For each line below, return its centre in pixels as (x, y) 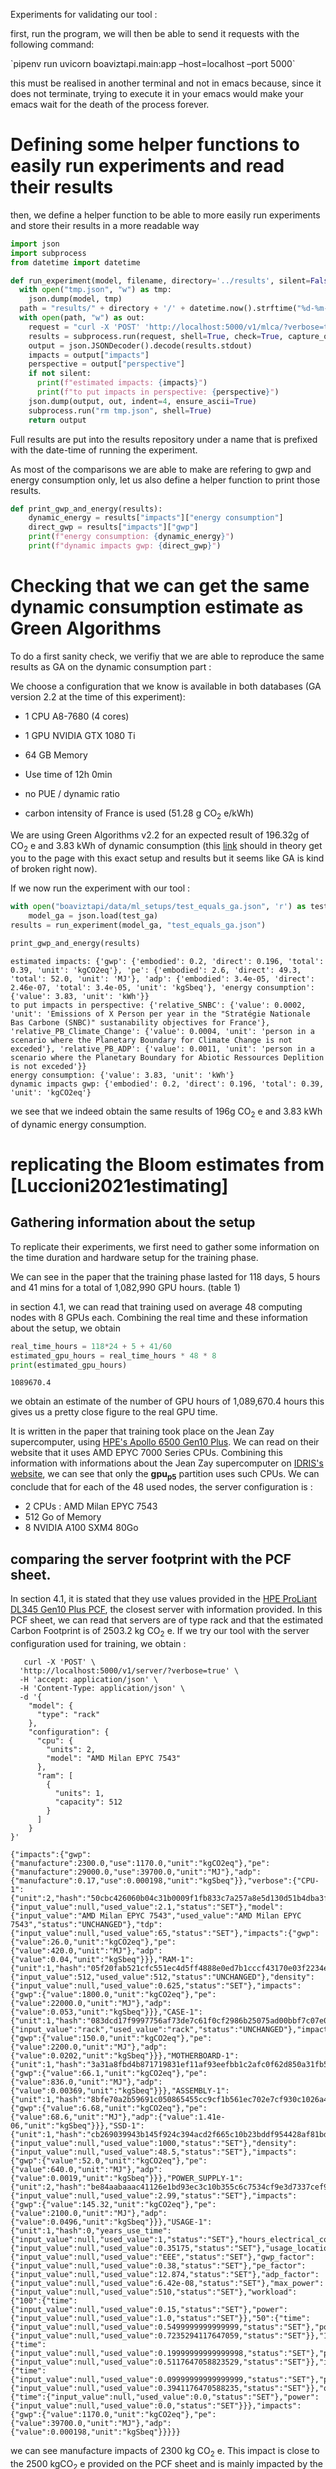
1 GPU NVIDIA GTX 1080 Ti (80, 735)
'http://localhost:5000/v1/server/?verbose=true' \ (129, 1670)
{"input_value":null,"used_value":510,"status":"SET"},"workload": (154, 2292)
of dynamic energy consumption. (78, 1124)
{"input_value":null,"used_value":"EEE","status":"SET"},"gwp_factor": (162, 2257)
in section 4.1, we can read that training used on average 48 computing (156, 1306)
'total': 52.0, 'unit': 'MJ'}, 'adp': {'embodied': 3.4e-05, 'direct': (162, 979)
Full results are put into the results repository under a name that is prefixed (164, 439)
